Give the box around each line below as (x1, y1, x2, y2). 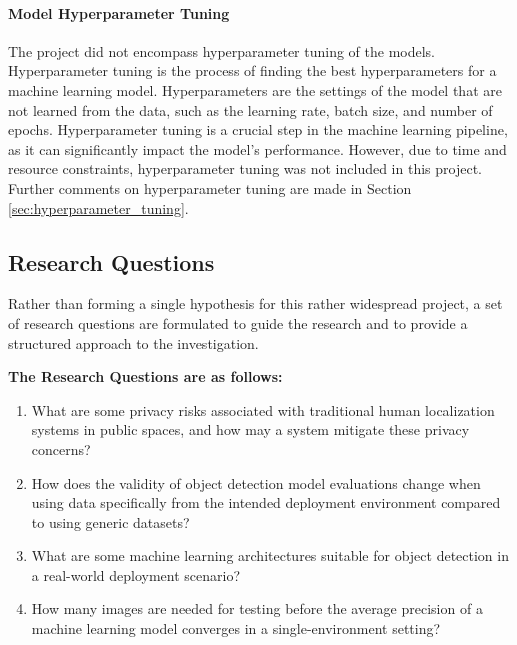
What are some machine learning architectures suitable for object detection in (31, 545, 509, 566)
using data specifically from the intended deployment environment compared (31, 492, 501, 513)
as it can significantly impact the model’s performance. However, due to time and (8, 138, 507, 159)
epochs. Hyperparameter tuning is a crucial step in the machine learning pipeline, (8, 119, 508, 140)
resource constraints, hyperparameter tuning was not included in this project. (8, 158, 482, 179)
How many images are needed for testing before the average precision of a (31, 598, 483, 619)
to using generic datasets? (31, 511, 190, 532)
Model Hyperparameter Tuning (8, 2, 230, 23)
